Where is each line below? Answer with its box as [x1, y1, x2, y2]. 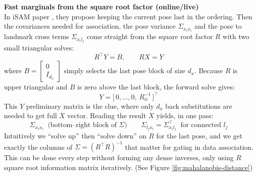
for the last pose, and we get [156, 131, 243, 141]
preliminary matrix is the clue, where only [26, 100, 154, 111]
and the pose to [194, 21, 242, 31]
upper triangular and [4, 82, 68, 92]
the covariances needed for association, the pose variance [4, 21, 176, 31]
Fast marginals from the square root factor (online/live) [4, 1, 199, 11]
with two [222, 31, 250, 42]
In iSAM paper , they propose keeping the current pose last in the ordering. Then [4, 11, 253, 21]
